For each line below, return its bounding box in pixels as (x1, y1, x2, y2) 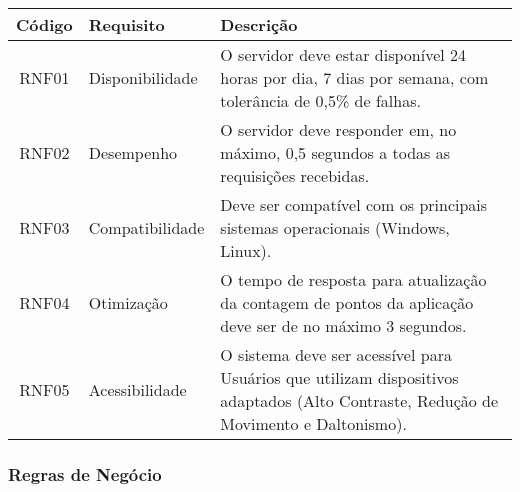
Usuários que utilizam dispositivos (220, 366, 459, 389)
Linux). (220, 239, 272, 262)
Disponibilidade (88, 66, 198, 89)
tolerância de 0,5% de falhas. (220, 89, 421, 112)
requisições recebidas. (220, 164, 370, 187)
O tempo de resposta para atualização (220, 268, 487, 291)
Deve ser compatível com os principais (220, 193, 488, 216)
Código (16, 13, 73, 36)
